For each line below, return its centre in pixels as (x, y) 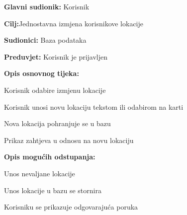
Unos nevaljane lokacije (40, 173)
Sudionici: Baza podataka (45, 40)
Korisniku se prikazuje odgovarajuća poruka (71, 207)
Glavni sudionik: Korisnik (47, 6)
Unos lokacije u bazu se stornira (53, 190)
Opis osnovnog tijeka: (42, 73)
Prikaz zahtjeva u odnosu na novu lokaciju (69, 140)
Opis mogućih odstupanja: (50, 157)
